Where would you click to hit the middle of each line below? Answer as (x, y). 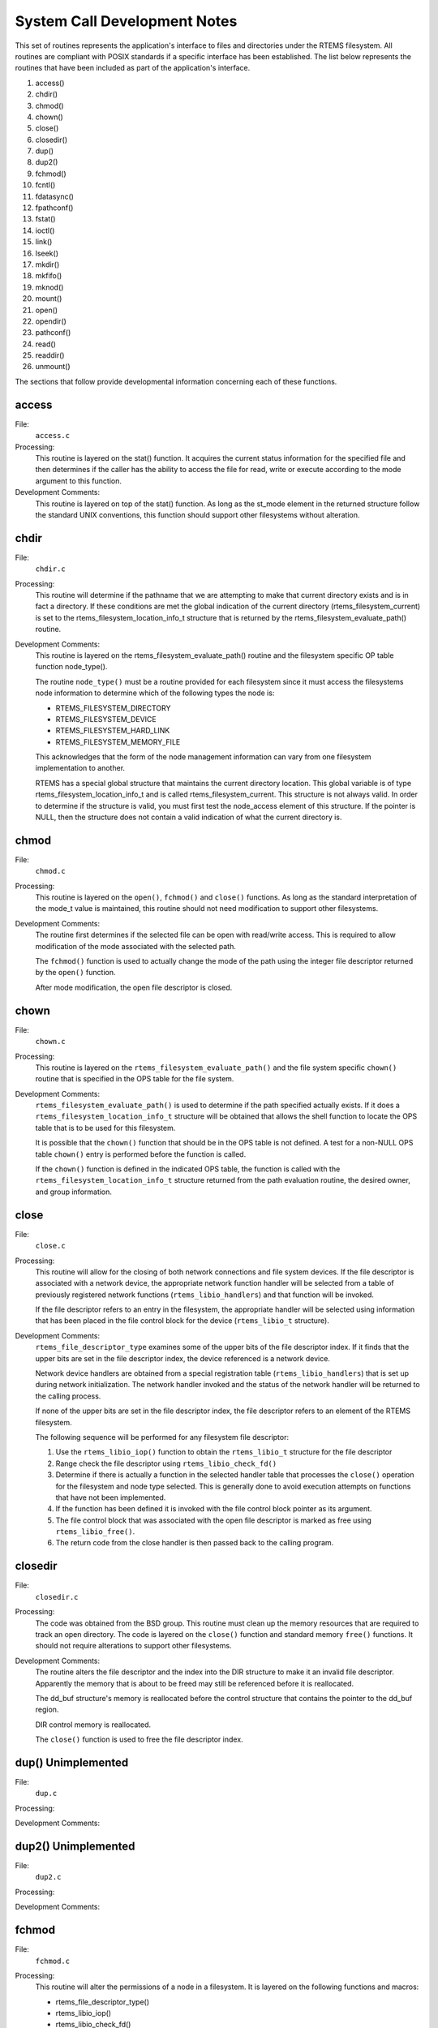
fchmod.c (53, 1961)
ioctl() (45, 230)
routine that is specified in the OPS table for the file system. (135, 1079)
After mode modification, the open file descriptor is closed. (134, 987)
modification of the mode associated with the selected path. (136, 946)
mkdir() (47, 264)
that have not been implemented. (111, 1497)
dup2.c (48, 1877)
